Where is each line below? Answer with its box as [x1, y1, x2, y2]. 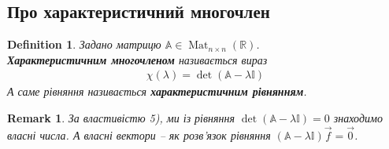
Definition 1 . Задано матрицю [7, 36, 161, 53]
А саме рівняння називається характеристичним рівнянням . [7, 83, 307, 100]
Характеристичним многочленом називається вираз [7, 51, 268, 67]
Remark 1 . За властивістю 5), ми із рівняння [7, 110, 235, 126]
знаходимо [333, 110, 383, 126]
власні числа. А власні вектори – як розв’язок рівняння [7, 126, 271, 143]
